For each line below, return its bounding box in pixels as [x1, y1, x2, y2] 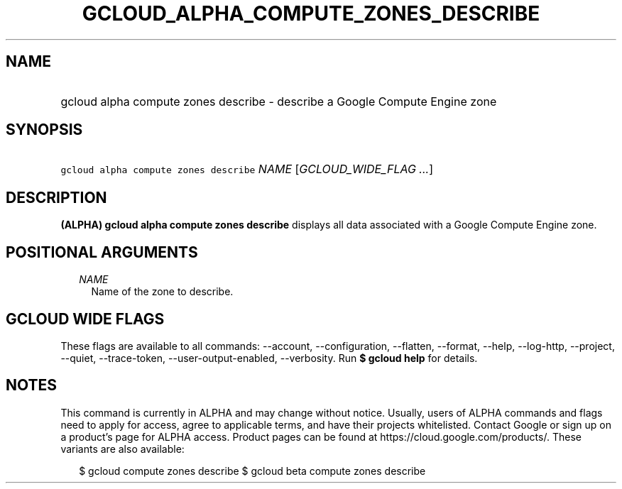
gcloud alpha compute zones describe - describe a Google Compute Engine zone [60, 94, 497, 109]
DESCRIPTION [6, 188, 107, 207]
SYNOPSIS [6, 121, 83, 139]
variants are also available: [60, 442, 185, 455]
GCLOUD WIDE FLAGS [6, 309, 165, 328]
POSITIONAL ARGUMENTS [6, 243, 198, 261]
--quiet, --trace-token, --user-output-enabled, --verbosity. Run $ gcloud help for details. [60, 351, 478, 364]
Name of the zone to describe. [91, 285, 234, 298]
